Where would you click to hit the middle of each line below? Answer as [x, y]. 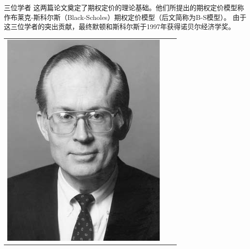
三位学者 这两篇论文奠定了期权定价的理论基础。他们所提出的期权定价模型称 [124, 7]
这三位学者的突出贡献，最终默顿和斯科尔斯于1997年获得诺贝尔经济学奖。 [119, 26]
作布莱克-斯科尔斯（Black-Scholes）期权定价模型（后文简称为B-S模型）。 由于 [125, 17]
